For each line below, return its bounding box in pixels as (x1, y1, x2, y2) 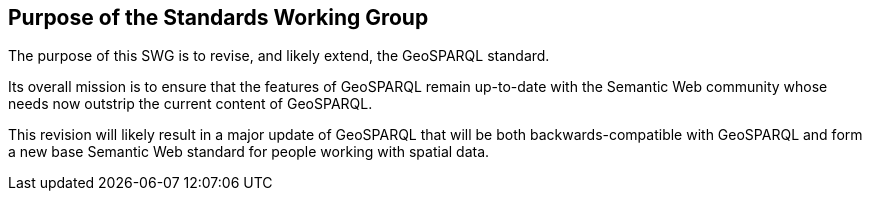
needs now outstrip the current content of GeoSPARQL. (8, 95, 373, 113)
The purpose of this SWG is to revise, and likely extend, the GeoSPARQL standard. (8, 47, 550, 65)
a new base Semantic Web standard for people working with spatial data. (8, 143, 490, 161)
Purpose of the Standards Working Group (8, 5, 429, 30)
